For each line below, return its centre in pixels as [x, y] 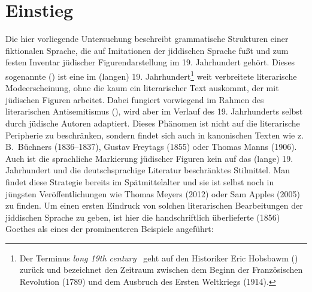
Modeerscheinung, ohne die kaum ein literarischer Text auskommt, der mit [142, 88]
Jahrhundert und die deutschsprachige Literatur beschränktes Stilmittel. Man [148, 170]
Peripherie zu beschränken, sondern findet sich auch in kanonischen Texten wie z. [155, 135]
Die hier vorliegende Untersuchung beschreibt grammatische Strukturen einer [147, 39]
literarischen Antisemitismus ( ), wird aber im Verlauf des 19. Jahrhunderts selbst [154, 111]
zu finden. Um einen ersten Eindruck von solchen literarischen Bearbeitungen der [154, 205]
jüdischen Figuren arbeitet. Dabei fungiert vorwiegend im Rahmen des [135, 99]
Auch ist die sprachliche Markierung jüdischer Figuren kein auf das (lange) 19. [149, 158]
